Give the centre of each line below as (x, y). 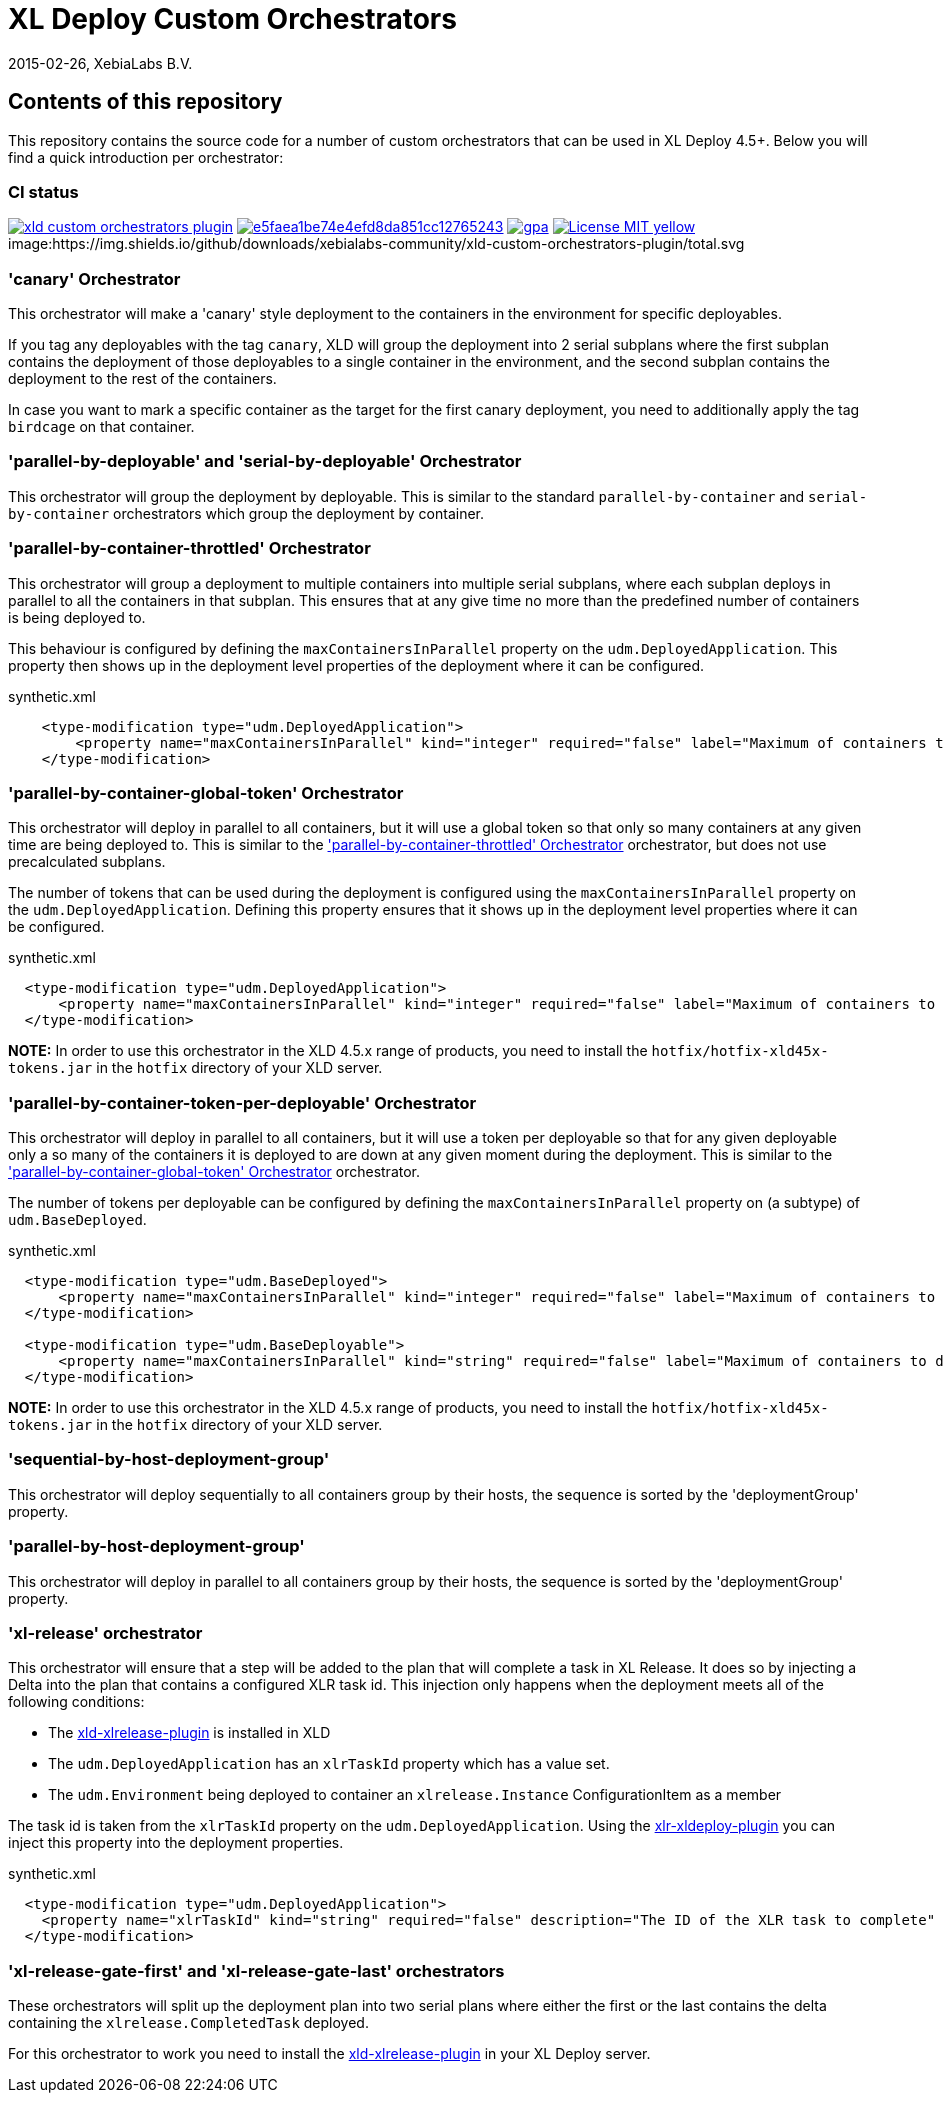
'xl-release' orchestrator (105, 1632)
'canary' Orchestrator (94, 278)
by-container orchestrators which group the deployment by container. (246, 513)
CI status (43, 191)
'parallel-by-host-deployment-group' (156, 1546)
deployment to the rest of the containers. (142, 379)
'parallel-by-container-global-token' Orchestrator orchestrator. (214, 1172)
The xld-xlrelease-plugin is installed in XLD (189, 1733)
